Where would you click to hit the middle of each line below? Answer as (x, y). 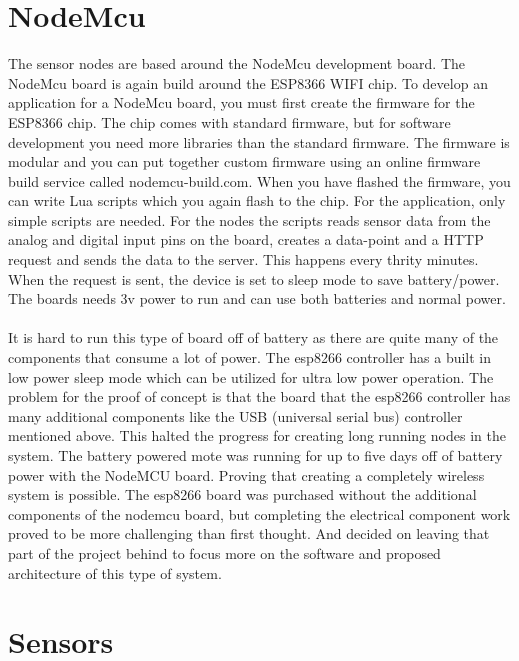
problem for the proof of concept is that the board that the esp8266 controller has (259, 396)
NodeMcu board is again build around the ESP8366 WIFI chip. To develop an (248, 82)
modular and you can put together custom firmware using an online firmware (244, 161)
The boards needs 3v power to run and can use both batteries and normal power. (257, 298)
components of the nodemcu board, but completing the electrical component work (259, 513)
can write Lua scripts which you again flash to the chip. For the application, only (257, 200)
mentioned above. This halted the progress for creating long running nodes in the (257, 435)
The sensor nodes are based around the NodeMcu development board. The (237, 63)
